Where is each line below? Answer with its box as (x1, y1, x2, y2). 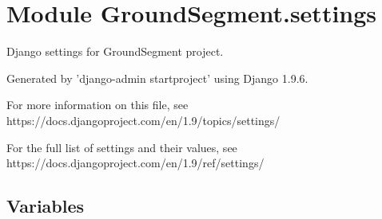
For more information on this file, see (6, 96, 189, 113)
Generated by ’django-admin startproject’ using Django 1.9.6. (6, 69, 308, 86)
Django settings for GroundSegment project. (6, 43, 224, 60)
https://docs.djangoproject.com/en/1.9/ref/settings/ (6, 154, 265, 171)
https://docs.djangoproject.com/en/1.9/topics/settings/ (6, 111, 281, 128)
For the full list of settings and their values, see (6, 139, 237, 155)
